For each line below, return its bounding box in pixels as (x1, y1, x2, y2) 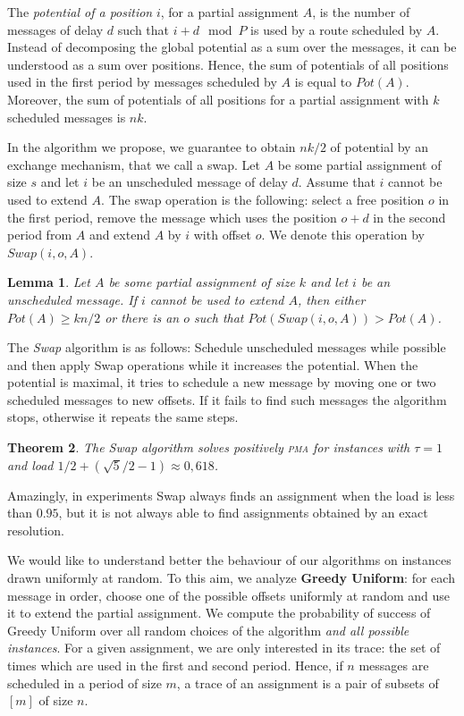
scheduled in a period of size (7, 673, 162, 692)
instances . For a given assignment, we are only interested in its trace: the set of (7, 638, 441, 657)
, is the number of (312, 3, 410, 21)
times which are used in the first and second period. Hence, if (7, 656, 343, 674)
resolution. (7, 520, 64, 539)
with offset (193, 225, 251, 244)
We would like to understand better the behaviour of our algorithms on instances (7, 551, 451, 569)
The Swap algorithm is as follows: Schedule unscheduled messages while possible (7, 338, 446, 357)
